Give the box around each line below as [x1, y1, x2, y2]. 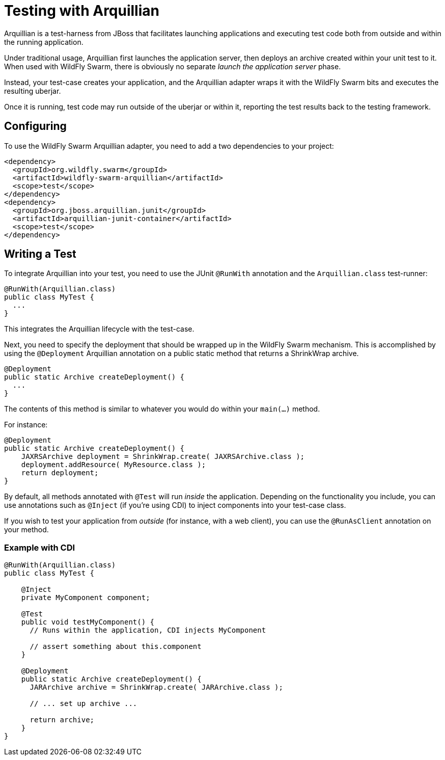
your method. [4, 525, 49, 534]
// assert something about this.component [30, 642, 202, 651]
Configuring [4, 120, 67, 133]
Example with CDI [4, 542, 75, 553]
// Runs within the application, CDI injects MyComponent [30, 626, 266, 635]
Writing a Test [4, 248, 76, 261]
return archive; [30, 716, 95, 724]
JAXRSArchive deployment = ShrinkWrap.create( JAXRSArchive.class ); [21, 452, 305, 461]
